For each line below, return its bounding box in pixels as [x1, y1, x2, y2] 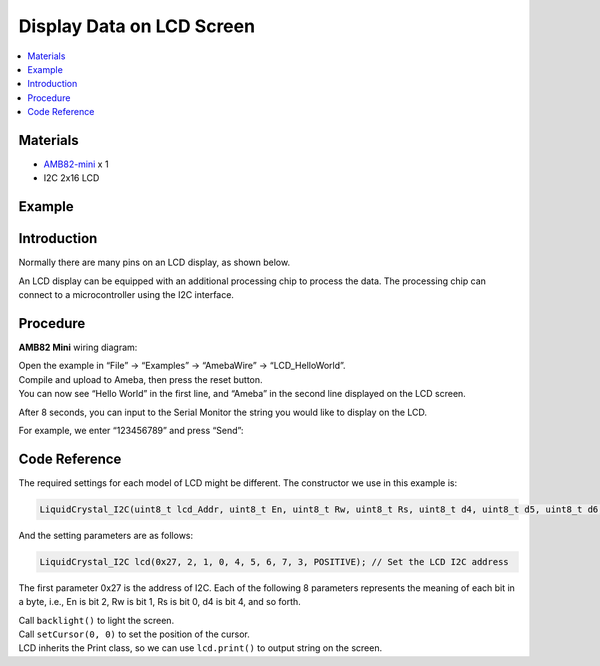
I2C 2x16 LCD [43, 172, 100, 184]
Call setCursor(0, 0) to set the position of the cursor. [18, 628, 250, 640]
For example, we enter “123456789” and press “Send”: [18, 424, 244, 436]
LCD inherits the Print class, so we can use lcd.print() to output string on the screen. [18, 642, 383, 654]
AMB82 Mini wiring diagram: [18, 341, 138, 354]
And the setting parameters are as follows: [18, 529, 194, 541]
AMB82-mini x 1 [43, 158, 109, 170]
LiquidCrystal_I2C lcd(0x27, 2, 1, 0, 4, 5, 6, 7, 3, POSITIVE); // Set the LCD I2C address [39, 556, 509, 567]
